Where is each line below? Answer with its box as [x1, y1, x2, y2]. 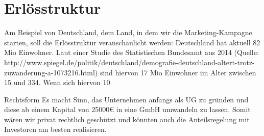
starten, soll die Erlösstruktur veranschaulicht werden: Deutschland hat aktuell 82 [4, 37, 260, 47]
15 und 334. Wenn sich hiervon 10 [4, 77, 110, 88]
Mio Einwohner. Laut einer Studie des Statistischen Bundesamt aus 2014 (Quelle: [4, 47, 259, 58]
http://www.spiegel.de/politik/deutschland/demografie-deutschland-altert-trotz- [4, 57, 255, 67]
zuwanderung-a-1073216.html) [4, 67, 98, 77]
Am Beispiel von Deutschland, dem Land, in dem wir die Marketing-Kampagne [4, 27, 252, 38]
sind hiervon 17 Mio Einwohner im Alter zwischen [100, 67, 256, 77]
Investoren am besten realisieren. [4, 124, 107, 134]
